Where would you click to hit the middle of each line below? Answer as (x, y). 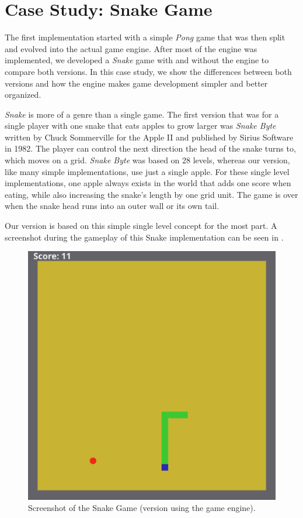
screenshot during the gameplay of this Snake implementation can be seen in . (144, 237)
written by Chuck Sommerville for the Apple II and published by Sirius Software (149, 137)
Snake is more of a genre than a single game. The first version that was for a (142, 114)
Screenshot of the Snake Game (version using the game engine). (142, 508)
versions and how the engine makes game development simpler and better (136, 83)
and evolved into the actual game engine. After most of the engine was (131, 48)
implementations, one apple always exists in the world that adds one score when (148, 183)
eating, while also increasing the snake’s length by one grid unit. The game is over (151, 194)
